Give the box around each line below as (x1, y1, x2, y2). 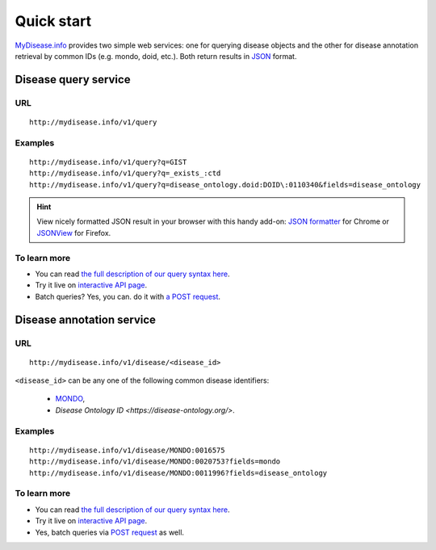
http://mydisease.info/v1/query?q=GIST (29, 157, 187, 166)
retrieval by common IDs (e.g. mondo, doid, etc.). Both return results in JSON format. (15, 51, 297, 61)
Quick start (15, 12, 92, 30)
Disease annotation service (15, 313, 157, 326)
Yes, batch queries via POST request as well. (35, 527, 185, 537)
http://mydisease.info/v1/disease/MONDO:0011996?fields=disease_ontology (29, 468, 328, 477)
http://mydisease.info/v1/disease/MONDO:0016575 (29, 445, 225, 455)
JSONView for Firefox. (36, 228, 111, 237)
